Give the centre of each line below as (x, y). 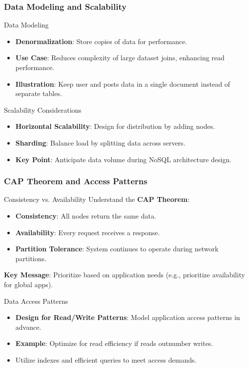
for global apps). (29, 284)
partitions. (31, 258)
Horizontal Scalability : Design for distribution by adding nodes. (115, 126)
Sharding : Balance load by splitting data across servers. (100, 142)
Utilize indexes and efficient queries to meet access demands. (106, 359)
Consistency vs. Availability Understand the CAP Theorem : (97, 199)
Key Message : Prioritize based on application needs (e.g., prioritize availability (124, 275)
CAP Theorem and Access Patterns (76, 181)
